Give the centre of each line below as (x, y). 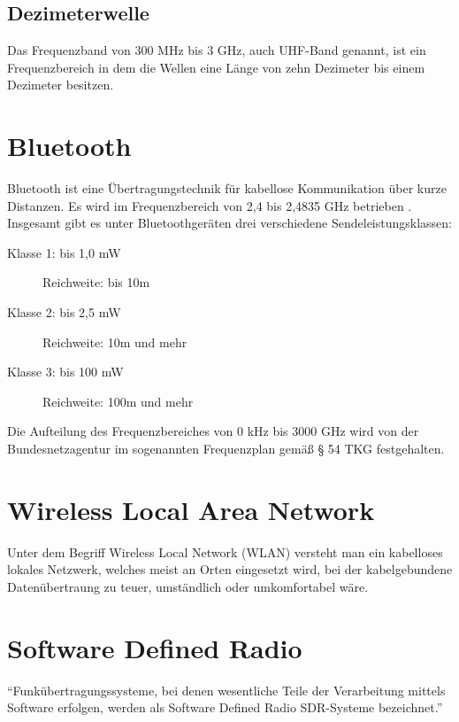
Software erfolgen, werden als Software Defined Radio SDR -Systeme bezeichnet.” (225, 707)
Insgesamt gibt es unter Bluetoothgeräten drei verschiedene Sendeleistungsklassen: (229, 223)
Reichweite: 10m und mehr (115, 342)
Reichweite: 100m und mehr (118, 401)
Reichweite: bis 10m (96, 282)
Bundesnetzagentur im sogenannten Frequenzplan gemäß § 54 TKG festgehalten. (226, 449)
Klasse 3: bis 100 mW (65, 372)
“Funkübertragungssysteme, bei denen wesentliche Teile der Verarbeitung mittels (226, 690)
